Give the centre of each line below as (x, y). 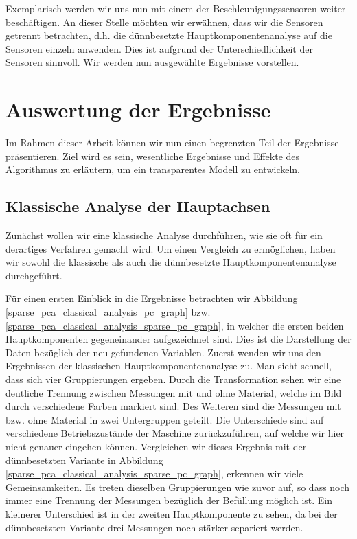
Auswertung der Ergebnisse (138, 110)
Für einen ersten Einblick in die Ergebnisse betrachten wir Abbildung (152, 298)
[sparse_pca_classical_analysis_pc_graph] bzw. (108, 312)
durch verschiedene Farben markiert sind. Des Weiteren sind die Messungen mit (173, 406)
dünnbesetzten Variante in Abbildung (84, 460)
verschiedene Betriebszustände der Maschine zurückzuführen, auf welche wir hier (175, 433)
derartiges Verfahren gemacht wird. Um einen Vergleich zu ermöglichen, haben (171, 248)
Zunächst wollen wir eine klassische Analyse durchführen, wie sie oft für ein (164, 235)
